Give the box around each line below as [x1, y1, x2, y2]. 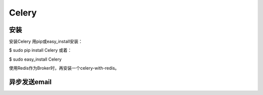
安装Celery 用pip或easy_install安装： [9, 39, 83, 45]
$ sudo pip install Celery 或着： [9, 47, 72, 53]
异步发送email [9, 78, 52, 86]
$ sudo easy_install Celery [9, 56, 62, 62]
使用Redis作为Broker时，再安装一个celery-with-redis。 [9, 65, 119, 71]
